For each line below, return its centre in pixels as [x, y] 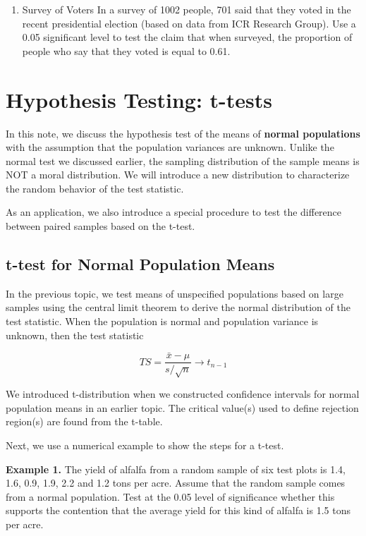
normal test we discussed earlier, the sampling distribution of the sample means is [183, 160]
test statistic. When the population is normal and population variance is [162, 321]
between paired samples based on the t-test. [100, 226]
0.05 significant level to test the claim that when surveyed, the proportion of [187, 37]
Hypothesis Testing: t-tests [139, 99]
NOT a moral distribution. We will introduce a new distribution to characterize [178, 175]
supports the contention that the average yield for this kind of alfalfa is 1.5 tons [178, 510]
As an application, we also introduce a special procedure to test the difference [174, 212]
